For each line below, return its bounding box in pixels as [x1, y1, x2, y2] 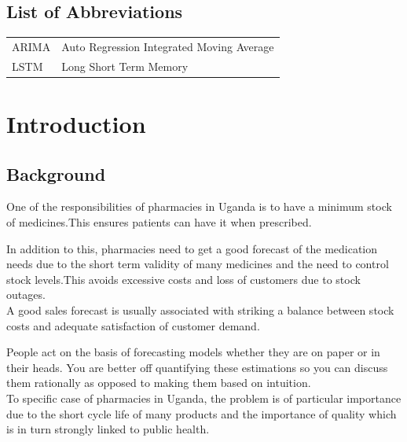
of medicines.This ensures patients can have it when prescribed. [6, 214, 312, 230]
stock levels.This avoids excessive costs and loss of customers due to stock [6, 271, 361, 287]
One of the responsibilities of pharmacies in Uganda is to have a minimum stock [6, 198, 392, 215]
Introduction [6, 108, 146, 140]
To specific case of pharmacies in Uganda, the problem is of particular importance [6, 390, 401, 406]
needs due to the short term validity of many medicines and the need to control [6, 256, 389, 272]
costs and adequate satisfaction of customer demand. [6, 317, 260, 333]
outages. [6, 286, 46, 303]
